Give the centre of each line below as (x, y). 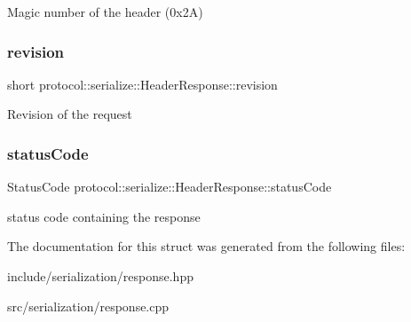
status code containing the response (104, 216)
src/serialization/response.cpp (88, 306)
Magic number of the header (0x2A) (105, 12)
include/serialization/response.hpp (100, 276)
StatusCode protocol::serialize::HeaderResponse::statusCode (170, 187)
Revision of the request (70, 114)
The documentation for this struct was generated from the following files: (206, 246)
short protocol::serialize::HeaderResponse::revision (142, 84)
